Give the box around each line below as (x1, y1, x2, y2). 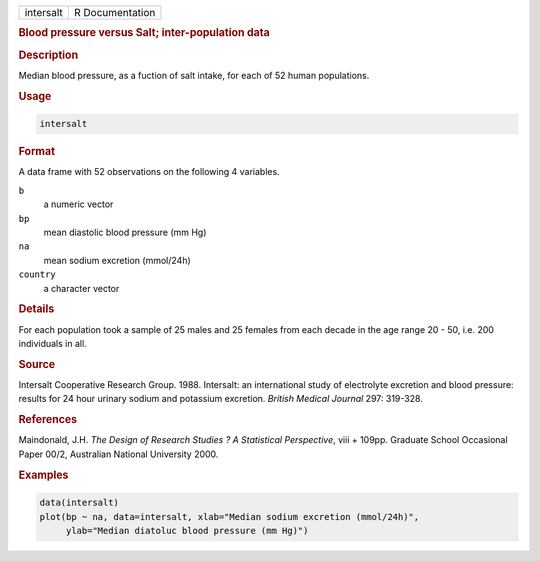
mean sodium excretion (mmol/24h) (43, 254, 192, 266)
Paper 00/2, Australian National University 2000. (18, 448, 219, 460)
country (18, 269, 57, 280)
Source (18, 357, 56, 371)
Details (18, 302, 55, 316)
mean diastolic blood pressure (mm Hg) (43, 226, 207, 238)
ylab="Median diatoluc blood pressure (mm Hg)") (65, 525, 309, 536)
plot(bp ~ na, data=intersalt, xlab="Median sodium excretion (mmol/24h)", (39, 511, 420, 522)
